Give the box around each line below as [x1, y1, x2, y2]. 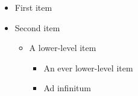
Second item [14, 21, 60, 34]
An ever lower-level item [43, 61, 133, 74]
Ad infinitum [43, 82, 91, 94]
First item [14, 1, 52, 13]
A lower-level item [29, 41, 96, 54]
